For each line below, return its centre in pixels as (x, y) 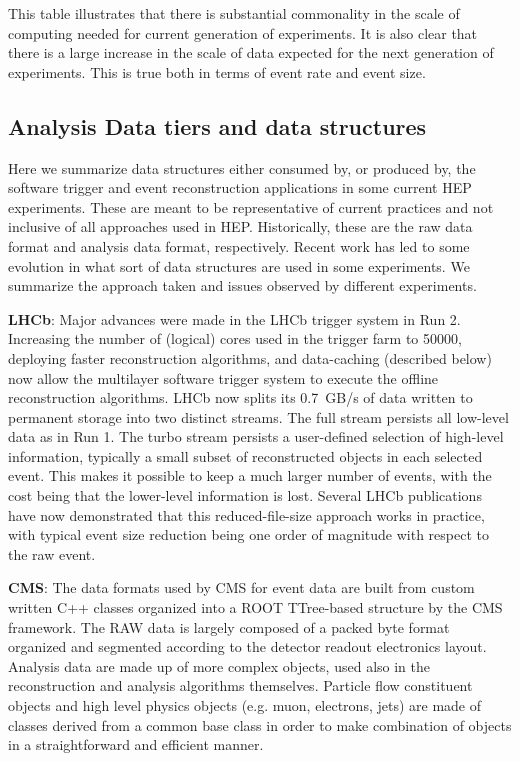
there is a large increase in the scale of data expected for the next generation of (251, 52)
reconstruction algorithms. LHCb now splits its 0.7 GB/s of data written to (240, 397)
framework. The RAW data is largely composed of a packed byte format (229, 626)
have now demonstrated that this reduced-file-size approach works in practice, (246, 514)
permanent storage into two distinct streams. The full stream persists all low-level (258, 416)
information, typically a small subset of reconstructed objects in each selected (245, 455)
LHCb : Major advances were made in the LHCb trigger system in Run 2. (234, 318)
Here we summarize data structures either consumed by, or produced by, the (242, 167)
